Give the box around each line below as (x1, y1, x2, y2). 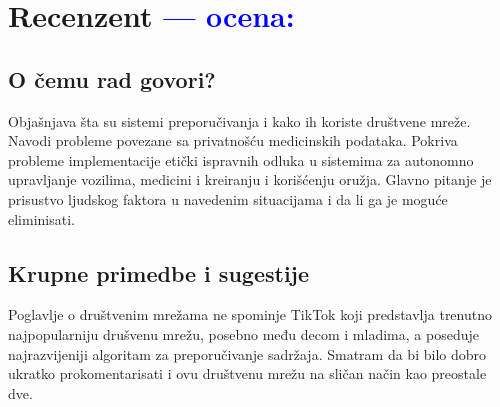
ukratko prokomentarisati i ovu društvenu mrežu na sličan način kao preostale (8, 363, 487, 384)
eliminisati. (8, 208, 75, 229)
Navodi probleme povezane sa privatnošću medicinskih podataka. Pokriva (8, 130, 458, 151)
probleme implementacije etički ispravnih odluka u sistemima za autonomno (8, 149, 474, 170)
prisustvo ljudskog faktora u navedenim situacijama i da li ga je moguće (8, 188, 448, 209)
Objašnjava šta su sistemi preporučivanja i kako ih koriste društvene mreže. (8, 110, 471, 131)
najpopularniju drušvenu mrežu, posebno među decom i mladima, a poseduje (8, 323, 479, 344)
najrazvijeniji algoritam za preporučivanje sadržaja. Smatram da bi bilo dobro (8, 343, 486, 364)
